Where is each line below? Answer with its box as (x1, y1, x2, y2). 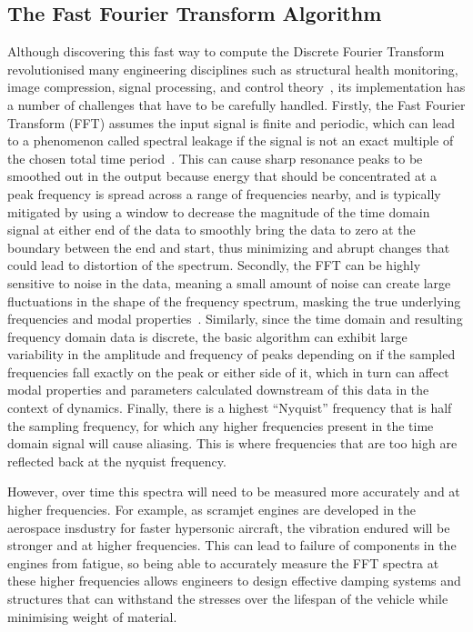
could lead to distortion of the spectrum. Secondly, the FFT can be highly (7, 256, 421, 275)
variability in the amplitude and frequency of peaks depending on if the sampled (7, 345, 456, 364)
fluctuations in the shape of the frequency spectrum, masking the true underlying (7, 291, 461, 310)
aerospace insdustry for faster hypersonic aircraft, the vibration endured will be (7, 517, 450, 537)
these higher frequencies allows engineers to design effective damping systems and (7, 571, 461, 590)
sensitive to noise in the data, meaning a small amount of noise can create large (7, 273, 451, 292)
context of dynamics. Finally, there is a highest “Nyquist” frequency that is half (7, 398, 452, 417)
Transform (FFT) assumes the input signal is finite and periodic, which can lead (7, 113, 456, 132)
